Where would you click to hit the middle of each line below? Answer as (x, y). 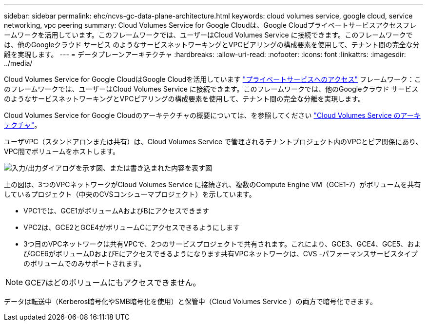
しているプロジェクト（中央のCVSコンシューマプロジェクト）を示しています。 (130, 194)
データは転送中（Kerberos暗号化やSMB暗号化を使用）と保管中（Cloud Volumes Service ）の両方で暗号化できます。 (191, 301)
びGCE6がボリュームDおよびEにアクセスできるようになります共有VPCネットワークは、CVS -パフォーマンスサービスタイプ (221, 254)
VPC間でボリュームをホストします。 (62, 151)
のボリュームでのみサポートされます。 (85, 263)
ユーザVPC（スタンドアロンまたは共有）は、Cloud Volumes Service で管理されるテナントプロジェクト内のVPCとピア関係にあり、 (213, 142)
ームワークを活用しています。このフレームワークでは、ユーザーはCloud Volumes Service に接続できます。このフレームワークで (208, 35)
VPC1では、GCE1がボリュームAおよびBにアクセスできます (116, 211)
